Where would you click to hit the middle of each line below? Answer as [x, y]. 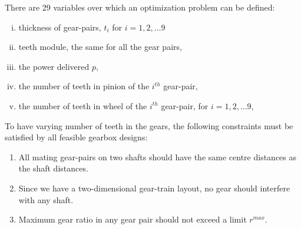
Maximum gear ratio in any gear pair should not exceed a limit [133, 219]
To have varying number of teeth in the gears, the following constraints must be [149, 125]
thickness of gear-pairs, [60, 27]
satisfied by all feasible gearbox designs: [76, 137]
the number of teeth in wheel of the [83, 105]
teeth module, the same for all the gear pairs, [100, 47]
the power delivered [54, 66]
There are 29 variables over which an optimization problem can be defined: [140, 7]
